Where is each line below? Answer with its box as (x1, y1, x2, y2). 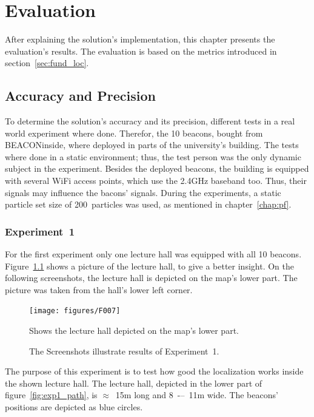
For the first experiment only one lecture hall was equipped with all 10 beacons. (5, 248, 302, 260)
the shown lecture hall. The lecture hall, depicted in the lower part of (5, 376, 262, 389)
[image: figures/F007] (29, 307, 121, 316)
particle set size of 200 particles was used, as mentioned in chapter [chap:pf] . (5, 198, 292, 211)
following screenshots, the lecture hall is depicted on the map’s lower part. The (5, 271, 298, 284)
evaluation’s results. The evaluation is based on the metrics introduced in (5, 44, 277, 57)
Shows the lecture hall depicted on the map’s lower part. (29, 324, 239, 337)
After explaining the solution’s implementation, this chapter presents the (5, 33, 275, 46)
